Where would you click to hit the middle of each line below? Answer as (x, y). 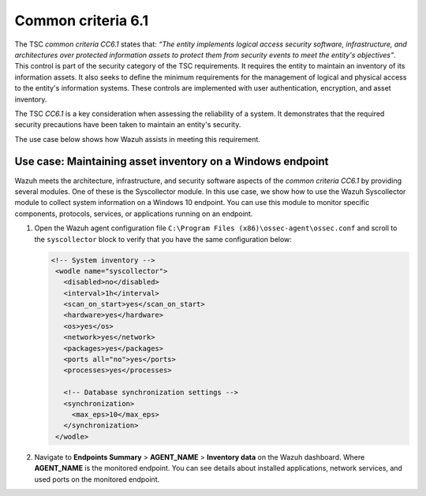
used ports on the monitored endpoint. (97, 479)
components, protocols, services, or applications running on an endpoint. (134, 214)
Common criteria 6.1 (82, 21)
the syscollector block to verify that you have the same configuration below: (163, 239)
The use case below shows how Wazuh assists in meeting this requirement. (137, 139)
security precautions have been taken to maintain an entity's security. (128, 125)
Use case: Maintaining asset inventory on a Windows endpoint (172, 162)
